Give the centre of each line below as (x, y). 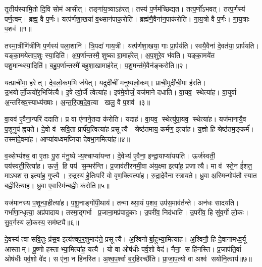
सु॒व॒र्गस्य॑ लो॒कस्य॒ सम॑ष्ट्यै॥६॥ (42, 222)
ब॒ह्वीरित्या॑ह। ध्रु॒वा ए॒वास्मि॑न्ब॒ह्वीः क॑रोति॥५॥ (57, 185)
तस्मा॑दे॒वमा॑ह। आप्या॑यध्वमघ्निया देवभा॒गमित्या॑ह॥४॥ (67, 139)
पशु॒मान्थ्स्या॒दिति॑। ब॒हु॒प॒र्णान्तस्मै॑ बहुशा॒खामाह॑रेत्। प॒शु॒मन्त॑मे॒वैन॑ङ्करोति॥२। (96, 65)
